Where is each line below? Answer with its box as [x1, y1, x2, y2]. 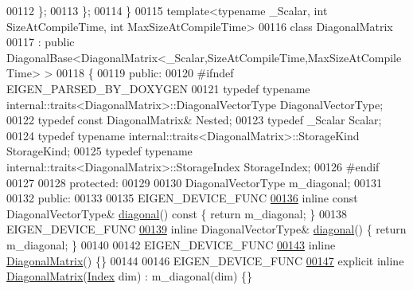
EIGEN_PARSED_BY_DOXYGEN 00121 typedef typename [6, 80, 310, 96]
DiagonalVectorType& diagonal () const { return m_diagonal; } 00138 [6, 205, 347, 221]
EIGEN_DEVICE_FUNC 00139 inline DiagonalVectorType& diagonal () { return [6, 221, 407, 237]
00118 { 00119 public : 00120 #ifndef [56, 65, 234, 81]
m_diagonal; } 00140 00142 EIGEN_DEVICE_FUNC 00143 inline [6, 236, 336, 253]
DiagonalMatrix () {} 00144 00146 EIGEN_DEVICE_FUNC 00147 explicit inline [6, 252, 404, 268]
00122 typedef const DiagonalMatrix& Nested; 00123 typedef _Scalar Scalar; [6, 112, 382, 128]
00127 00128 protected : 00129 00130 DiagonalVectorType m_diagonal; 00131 [6, 174, 383, 190]
